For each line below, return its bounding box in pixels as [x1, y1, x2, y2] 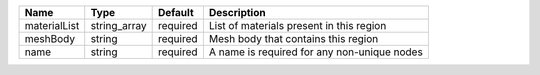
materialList [24, 19, 80, 32]
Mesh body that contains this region [208, 32, 379, 45]
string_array [90, 19, 147, 32]
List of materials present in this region [208, 19, 387, 32]
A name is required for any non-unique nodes [208, 45, 424, 59]
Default [157, 6, 194, 19]
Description [208, 6, 266, 19]
